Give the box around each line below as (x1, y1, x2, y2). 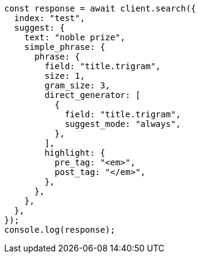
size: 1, (44, 71, 85, 81)
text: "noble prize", (24, 32, 126, 42)
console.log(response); (4, 225, 116, 235)
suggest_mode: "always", (65, 119, 181, 129)
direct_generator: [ (44, 90, 141, 100)
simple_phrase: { (24, 42, 105, 52)
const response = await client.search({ (4, 4, 196, 13)
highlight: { (44, 148, 105, 158)
